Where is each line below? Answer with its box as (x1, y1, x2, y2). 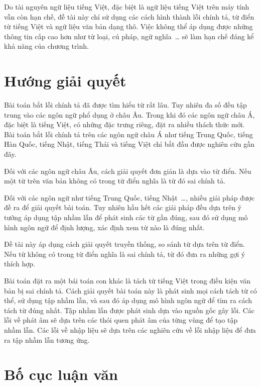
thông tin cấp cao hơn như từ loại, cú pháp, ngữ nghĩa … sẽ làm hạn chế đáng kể (4, 31, 254, 41)
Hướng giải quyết (4, 70, 126, 91)
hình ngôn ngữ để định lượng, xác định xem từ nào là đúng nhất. (4, 222, 205, 232)
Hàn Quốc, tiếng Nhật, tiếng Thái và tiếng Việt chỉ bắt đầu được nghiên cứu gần (4, 139, 254, 149)
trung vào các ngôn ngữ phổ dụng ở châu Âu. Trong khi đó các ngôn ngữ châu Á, (4, 109, 255, 120)
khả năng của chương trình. (4, 41, 89, 51)
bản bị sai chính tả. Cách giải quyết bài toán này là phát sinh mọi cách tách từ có (4, 285, 257, 296)
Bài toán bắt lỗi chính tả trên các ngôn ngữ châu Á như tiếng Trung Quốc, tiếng (4, 129, 253, 139)
